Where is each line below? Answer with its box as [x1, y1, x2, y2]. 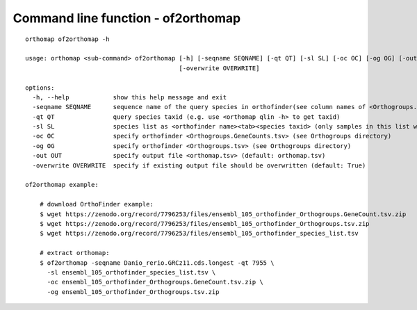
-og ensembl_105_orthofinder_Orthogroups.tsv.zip [47, 288, 220, 295]
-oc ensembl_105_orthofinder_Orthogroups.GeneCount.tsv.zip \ [47, 278, 263, 286]
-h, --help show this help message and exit [32, 93, 227, 101]
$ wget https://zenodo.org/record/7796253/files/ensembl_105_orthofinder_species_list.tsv [39, 229, 359, 238]
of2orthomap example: [25, 181, 99, 189]
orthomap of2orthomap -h [25, 35, 110, 43]
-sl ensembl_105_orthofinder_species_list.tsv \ [47, 268, 216, 276]
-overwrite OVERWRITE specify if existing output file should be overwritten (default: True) [32, 161, 366, 170]
